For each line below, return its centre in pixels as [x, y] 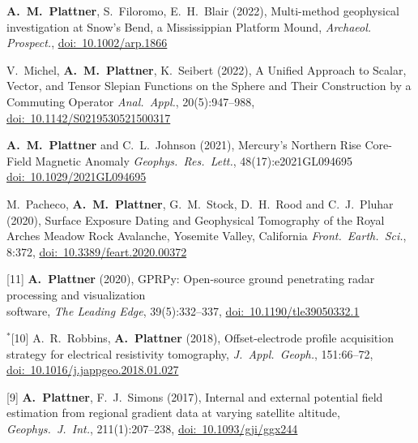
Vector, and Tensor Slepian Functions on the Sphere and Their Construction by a [209, 86]
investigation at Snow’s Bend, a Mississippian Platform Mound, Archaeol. [189, 26]
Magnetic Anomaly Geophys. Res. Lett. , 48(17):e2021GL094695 [194, 160]
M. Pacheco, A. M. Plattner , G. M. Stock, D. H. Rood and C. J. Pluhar [200, 203]
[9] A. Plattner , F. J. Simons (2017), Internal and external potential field [195, 396]
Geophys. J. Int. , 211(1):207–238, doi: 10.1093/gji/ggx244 [152, 429]
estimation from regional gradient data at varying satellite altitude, [173, 413]
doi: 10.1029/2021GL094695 [77, 176]
